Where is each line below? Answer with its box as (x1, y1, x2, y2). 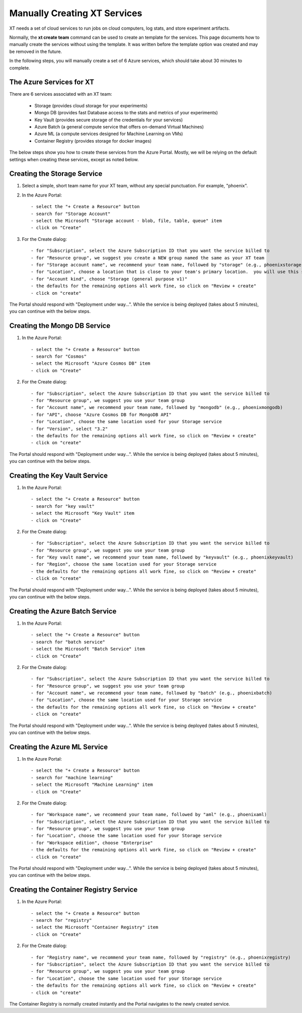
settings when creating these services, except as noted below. (9, 156, 139, 162)
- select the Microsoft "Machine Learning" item (31, 782, 153, 788)
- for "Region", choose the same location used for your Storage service (31, 562, 217, 567)
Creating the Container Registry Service (9, 886, 138, 894)
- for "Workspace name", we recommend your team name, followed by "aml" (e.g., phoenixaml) (31, 812, 267, 818)
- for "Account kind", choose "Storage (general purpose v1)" (31, 276, 188, 282)
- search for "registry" (31, 917, 92, 923)
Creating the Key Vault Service (9, 471, 108, 480)
